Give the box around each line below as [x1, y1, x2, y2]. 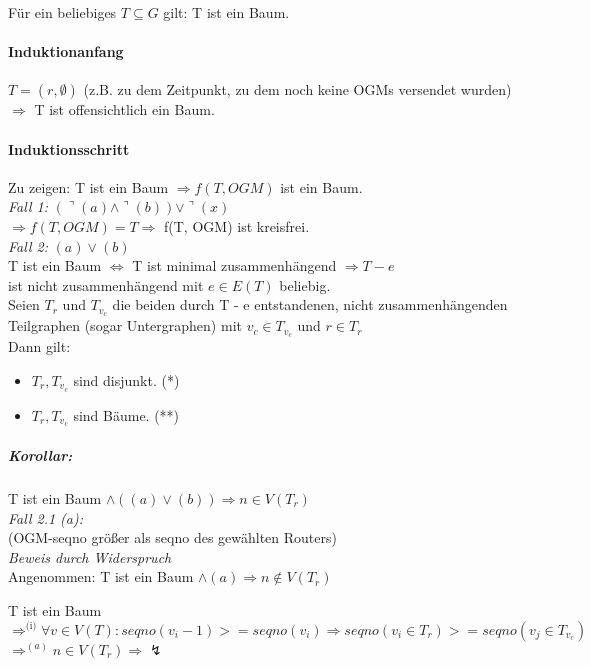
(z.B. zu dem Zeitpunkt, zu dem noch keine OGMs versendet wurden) [83, 79, 512, 100]
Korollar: [8, 444, 73, 465]
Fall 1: [8, 196, 48, 217]
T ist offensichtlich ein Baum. [34, 99, 215, 120]
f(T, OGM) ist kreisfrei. [164, 215, 310, 236]
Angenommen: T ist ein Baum [8, 566, 194, 587]
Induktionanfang [8, 41, 124, 62]
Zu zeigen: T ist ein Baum [8, 176, 169, 197]
